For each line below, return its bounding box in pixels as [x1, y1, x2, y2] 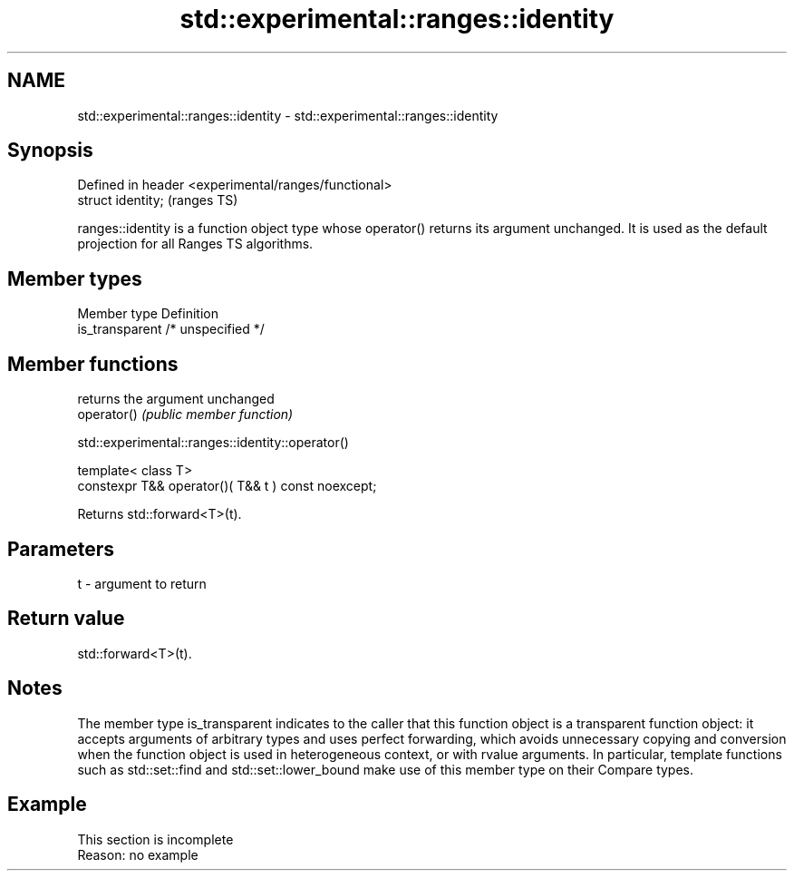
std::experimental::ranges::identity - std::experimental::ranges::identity [77, 107, 499, 123]
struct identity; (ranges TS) [77, 192, 238, 209]
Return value [7, 607, 125, 630]
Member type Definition [77, 306, 218, 322]
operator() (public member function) [77, 406, 294, 423]
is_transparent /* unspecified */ [77, 321, 265, 337]
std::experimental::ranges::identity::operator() [77, 434, 349, 451]
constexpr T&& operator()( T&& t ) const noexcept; [77, 478, 377, 494]
